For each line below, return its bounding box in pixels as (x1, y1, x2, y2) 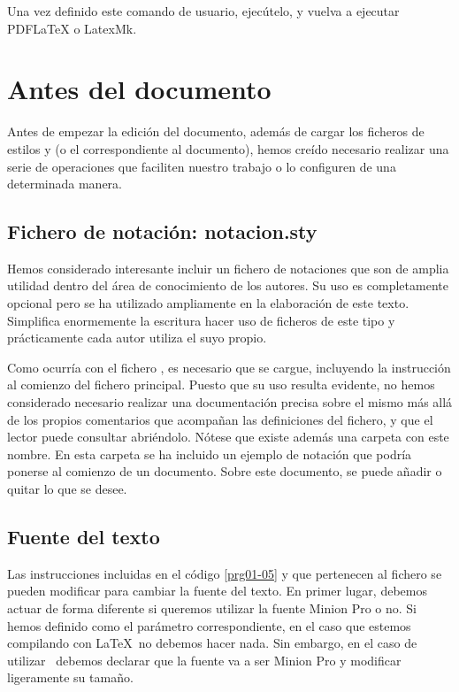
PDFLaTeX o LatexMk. (7, 19, 137, 37)
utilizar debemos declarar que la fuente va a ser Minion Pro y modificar (7, 650, 402, 669)
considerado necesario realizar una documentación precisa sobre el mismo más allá (7, 393, 453, 411)
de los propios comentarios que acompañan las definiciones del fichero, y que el (7, 410, 433, 428)
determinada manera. (7, 174, 122, 193)
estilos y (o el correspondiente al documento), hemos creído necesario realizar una (7, 139, 449, 158)
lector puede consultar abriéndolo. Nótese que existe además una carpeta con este (7, 427, 449, 446)
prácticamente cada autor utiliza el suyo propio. (7, 328, 267, 347)
